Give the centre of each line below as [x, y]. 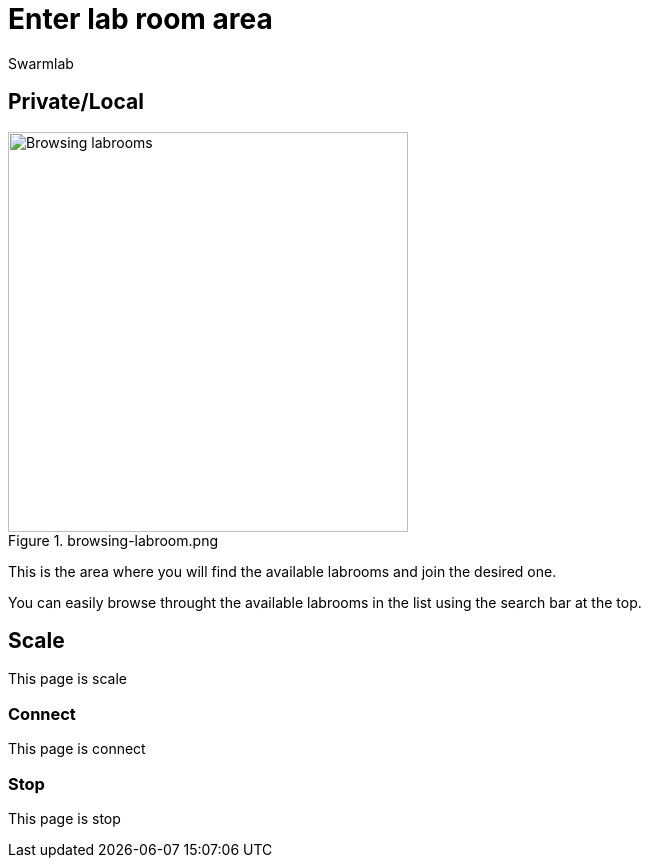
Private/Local [76, 102]
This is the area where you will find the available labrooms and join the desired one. [282, 571]
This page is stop [64, 818]
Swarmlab [41, 63]
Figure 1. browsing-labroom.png [113, 540]
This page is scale [67, 679]
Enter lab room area [140, 19]
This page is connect [77, 749]
